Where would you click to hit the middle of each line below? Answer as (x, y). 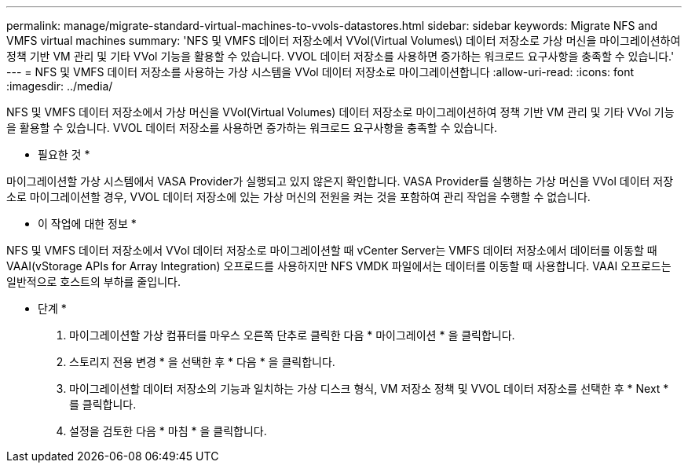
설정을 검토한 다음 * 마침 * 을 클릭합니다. (168, 431)
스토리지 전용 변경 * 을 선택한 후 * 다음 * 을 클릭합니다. (202, 362)
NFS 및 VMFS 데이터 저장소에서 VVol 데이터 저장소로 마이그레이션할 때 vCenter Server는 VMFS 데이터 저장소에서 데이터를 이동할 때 (332, 250)
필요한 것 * (64, 154)
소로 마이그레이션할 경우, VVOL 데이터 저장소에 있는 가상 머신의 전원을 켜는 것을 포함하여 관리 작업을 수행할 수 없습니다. (298, 197)
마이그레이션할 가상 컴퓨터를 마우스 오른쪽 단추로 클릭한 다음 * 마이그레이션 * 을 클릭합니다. (292, 335)
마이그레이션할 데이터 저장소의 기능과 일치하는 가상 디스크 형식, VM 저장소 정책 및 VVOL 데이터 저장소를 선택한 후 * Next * (369, 388)
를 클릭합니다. (103, 404)
